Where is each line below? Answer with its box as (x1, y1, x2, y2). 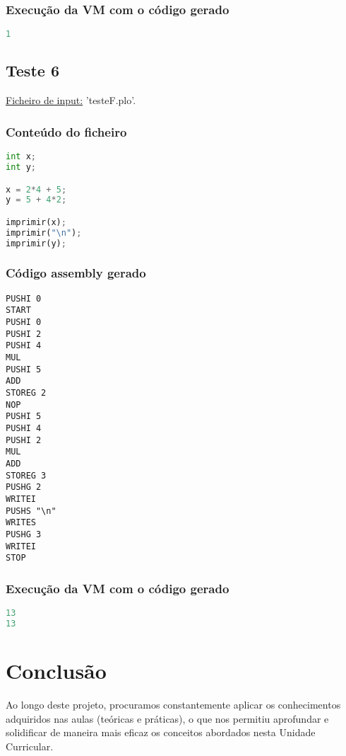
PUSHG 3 (6, 529, 42, 539)
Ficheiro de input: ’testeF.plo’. (6, 93, 136, 108)
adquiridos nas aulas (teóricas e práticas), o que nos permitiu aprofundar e (6, 711, 329, 726)
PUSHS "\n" (6, 505, 56, 516)
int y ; (6, 161, 36, 172)
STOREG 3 (6, 470, 47, 481)
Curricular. (6, 738, 54, 753)
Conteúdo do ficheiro (6, 122, 127, 140)
